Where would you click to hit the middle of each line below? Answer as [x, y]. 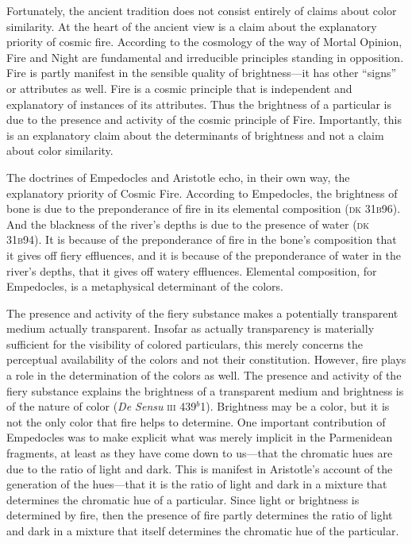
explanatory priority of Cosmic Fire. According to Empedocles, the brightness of [202, 193]
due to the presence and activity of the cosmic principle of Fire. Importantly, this [204, 120]
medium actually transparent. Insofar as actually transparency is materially [191, 328]
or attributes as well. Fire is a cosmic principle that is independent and [179, 88]
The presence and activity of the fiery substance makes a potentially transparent [202, 313]
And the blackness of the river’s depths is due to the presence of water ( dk [188, 224]
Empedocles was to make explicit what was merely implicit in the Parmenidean [200, 437]
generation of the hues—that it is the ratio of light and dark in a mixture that [197, 484]
